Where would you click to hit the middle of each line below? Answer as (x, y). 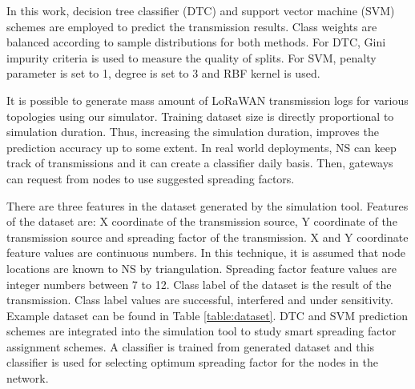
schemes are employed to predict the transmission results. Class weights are (192, 26)
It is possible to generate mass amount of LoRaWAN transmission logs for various (207, 100)
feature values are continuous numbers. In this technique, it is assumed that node (206, 253)
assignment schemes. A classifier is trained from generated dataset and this (190, 346)
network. (28, 378)
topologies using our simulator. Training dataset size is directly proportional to (200, 116)
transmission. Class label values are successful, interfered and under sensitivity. (200, 300)
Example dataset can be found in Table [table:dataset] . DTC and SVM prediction (207, 315)
